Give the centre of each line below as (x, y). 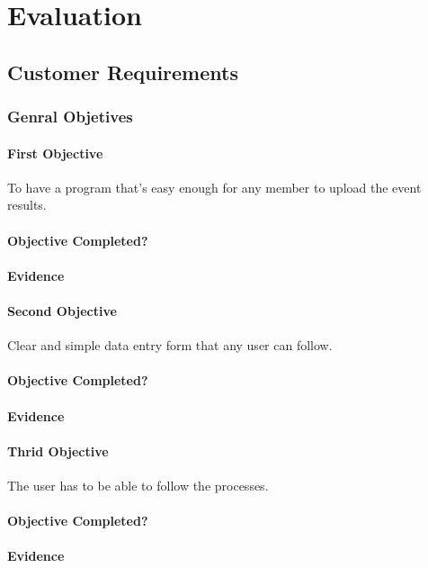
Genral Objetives (70, 117)
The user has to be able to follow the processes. (138, 485)
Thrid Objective (58, 451)
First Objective (55, 153)
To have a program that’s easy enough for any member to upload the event (214, 187)
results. (27, 205)
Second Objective (62, 310)
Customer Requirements (123, 72)
